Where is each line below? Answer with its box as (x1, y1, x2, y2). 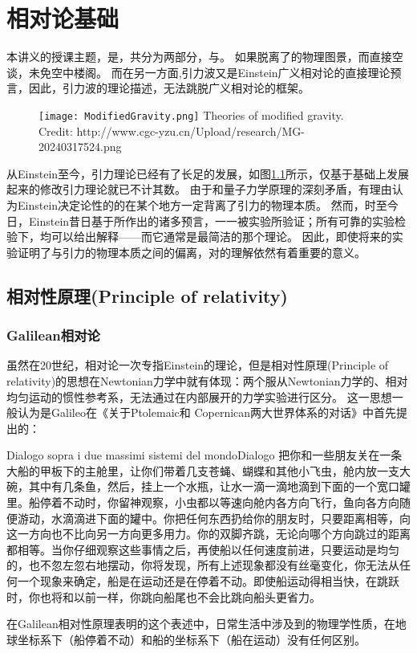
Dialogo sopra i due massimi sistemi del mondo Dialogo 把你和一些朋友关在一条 (6, 447, 403, 463)
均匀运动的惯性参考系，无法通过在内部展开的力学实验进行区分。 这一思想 (6, 388, 392, 405)
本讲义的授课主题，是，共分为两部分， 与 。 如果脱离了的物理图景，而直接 (6, 48, 392, 65)
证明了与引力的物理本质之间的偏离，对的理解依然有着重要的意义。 (17, 243, 366, 260)
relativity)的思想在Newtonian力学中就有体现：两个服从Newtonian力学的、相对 (6, 372, 408, 389)
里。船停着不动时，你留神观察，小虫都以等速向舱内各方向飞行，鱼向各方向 (6, 494, 399, 511)
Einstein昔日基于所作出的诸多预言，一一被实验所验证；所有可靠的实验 (28, 212, 395, 229)
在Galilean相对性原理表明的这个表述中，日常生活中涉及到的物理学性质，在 (6, 615, 395, 632)
